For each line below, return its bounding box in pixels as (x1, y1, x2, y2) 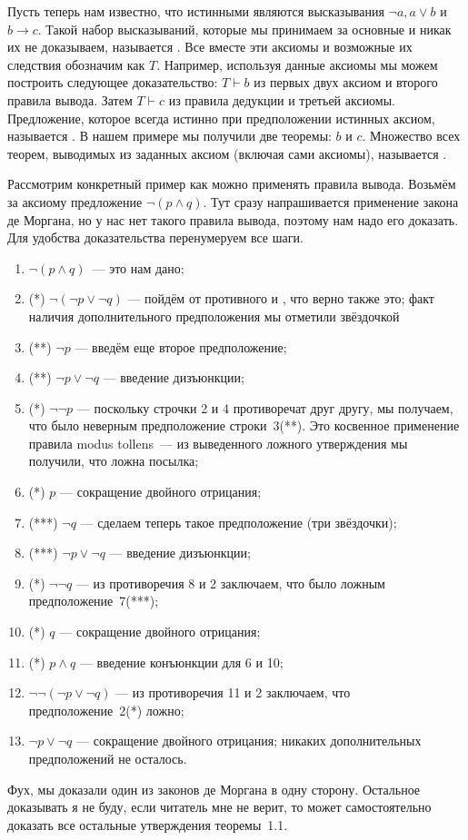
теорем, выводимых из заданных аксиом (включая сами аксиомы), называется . (7, 143, 447, 163)
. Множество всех (362, 126, 461, 145)
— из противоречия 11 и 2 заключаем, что (115, 683, 351, 702)
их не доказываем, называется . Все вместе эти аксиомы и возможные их (7, 37, 413, 56)
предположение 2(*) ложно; (28, 700, 184, 719)
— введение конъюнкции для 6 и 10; (79, 652, 284, 671)
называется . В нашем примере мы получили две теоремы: (7, 126, 332, 145)
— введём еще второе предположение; (75, 337, 287, 356)
